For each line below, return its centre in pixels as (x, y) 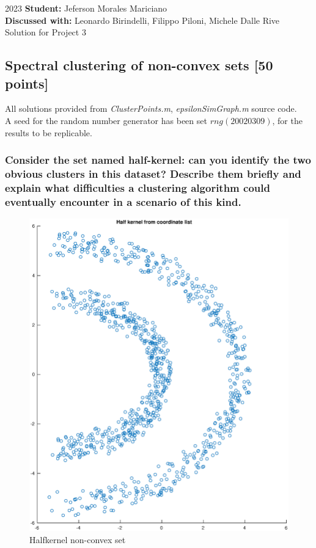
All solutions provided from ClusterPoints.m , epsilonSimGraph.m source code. (151, 108)
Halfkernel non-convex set (78, 539)
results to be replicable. (49, 132)
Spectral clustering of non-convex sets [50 (139, 65)
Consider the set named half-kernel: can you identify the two (158, 160)
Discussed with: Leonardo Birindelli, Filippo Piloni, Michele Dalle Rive (142, 20)
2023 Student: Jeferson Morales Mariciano (86, 8)
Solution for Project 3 (46, 32)
